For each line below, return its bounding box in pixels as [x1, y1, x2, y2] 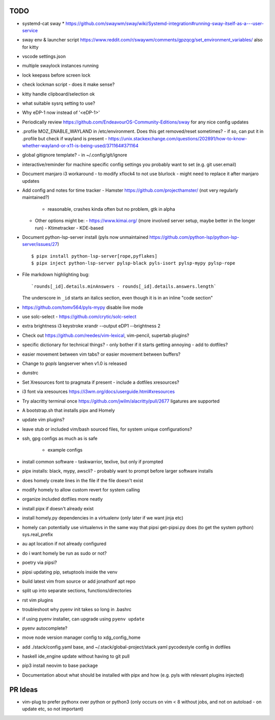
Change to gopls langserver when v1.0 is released [22, 360, 127, 366]
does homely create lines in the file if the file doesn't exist [22, 477, 144, 483]
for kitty [22, 44, 39, 50]
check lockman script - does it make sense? [22, 82, 115, 88]
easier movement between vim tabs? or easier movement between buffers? [22, 351, 181, 357]
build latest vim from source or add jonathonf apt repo [22, 578, 136, 584]
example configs [47, 447, 82, 453]
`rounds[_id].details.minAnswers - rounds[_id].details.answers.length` [31, 283, 216, 289]
